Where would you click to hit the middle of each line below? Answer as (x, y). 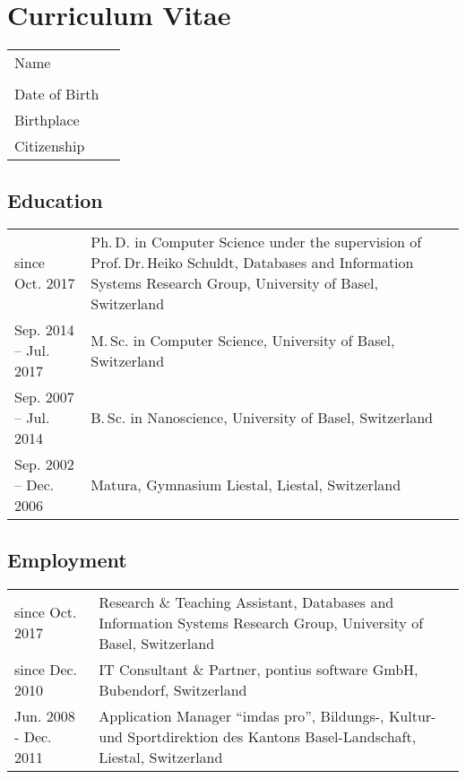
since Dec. (46, 669)
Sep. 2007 (44, 397)
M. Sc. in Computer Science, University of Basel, (243, 340)
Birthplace (47, 120)
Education (55, 199)
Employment (67, 559)
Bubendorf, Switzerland (173, 689)
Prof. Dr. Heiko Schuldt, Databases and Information (252, 263)
